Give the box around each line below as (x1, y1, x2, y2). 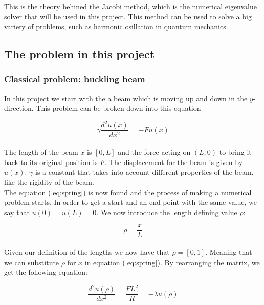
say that (4, 206, 30, 217)
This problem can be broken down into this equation (36, 103, 201, 113)
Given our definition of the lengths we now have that (4, 246, 170, 257)
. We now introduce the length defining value (96, 206, 237, 217)
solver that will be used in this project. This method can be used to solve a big (4, 11, 252, 21)
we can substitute (4, 256, 59, 267)
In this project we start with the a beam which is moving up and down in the (4, 92, 248, 103)
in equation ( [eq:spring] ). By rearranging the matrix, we (84, 256, 260, 267)
